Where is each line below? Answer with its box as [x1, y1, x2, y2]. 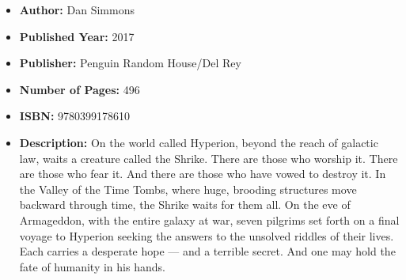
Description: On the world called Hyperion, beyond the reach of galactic [19, 134, 378, 150]
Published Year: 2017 [19, 28, 135, 44]
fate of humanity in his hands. [19, 258, 165, 274]
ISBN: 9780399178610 [19, 108, 131, 124]
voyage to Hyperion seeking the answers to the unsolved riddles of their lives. [19, 227, 394, 244]
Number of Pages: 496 [19, 81, 140, 97]
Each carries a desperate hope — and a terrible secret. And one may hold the [19, 243, 396, 259]
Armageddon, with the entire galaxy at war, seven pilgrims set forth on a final [19, 211, 400, 228]
